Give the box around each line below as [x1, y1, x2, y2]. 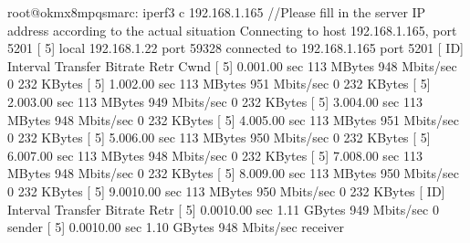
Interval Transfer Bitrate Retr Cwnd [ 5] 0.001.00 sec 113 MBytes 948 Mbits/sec [7, 56, 457, 75]
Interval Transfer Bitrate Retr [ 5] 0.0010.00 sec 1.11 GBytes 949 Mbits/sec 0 [7, 199, 439, 218]
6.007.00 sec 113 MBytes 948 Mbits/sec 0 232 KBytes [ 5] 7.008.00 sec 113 [7, 145, 423, 164]
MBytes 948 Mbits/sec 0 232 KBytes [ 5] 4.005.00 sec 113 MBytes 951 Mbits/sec [7, 110, 459, 129]
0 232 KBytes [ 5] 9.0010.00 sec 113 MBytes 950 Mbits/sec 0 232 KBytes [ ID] [7, 181, 445, 200]
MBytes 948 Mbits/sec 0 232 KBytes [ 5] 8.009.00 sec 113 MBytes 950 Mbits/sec [7, 164, 459, 183]
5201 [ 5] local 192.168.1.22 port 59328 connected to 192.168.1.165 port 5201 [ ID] [7, 38, 464, 58]
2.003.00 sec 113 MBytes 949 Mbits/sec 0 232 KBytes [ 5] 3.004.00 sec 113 [7, 91, 423, 111]
